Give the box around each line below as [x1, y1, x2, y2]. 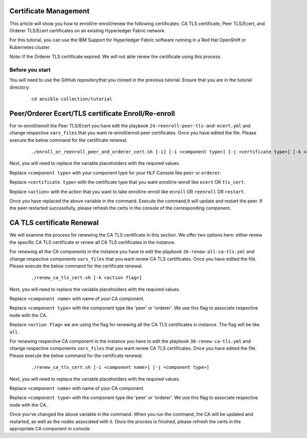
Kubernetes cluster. [9, 44, 51, 50]
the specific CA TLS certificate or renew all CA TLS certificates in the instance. [9, 239, 176, 245]
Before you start [9, 66, 51, 73]
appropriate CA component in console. [9, 425, 92, 431]
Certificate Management [9, 7, 90, 15]
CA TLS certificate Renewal [9, 218, 99, 227]
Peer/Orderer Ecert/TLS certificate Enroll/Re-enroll [9, 109, 175, 118]
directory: [9, 84, 30, 90]
